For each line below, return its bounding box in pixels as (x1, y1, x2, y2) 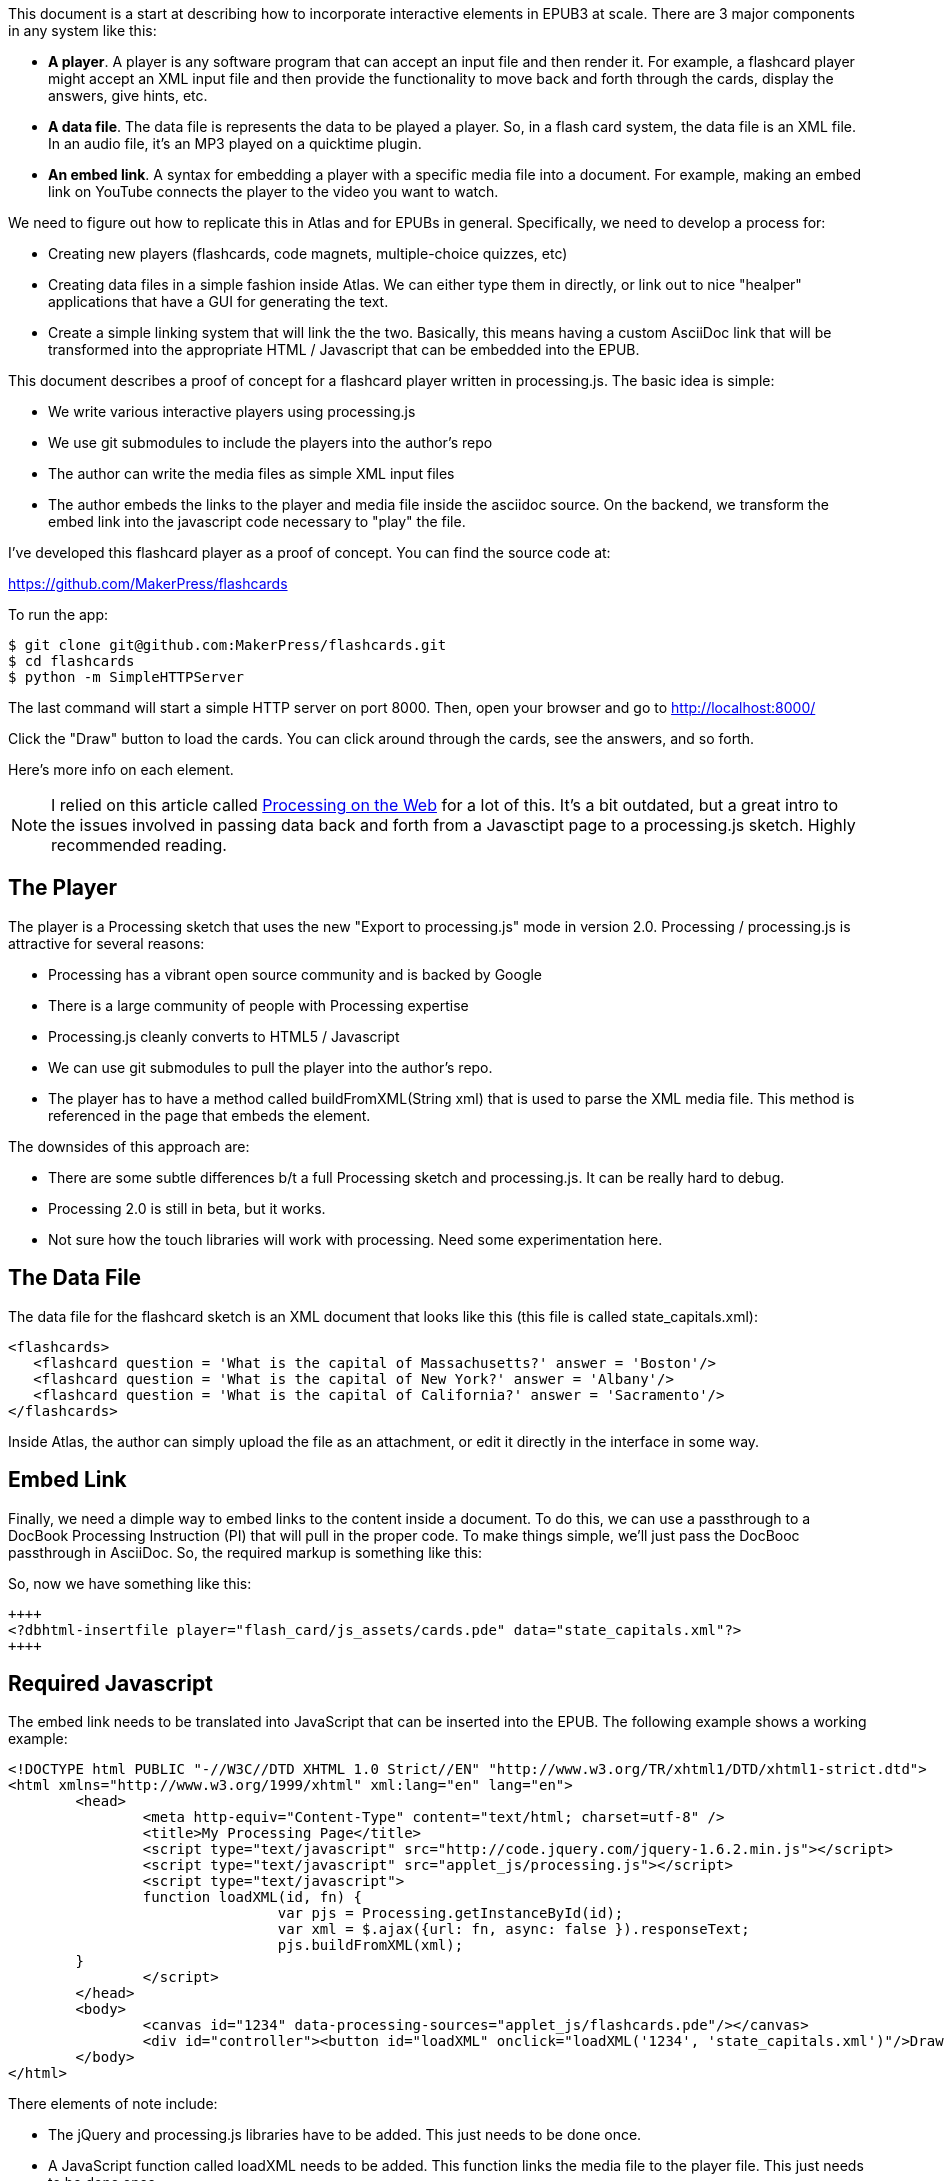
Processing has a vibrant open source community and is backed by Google (48, 965, 543, 983)
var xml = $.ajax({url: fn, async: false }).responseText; (277, 1921, 750, 1938)
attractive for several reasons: (8, 934, 205, 952)
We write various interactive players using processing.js (48, 403, 416, 420)
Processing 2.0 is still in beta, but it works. (48, 1199, 326, 1217)
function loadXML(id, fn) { (142, 1889, 363, 1906)
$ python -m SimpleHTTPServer (8, 669, 245, 685)
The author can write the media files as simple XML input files (48, 465, 455, 482)
